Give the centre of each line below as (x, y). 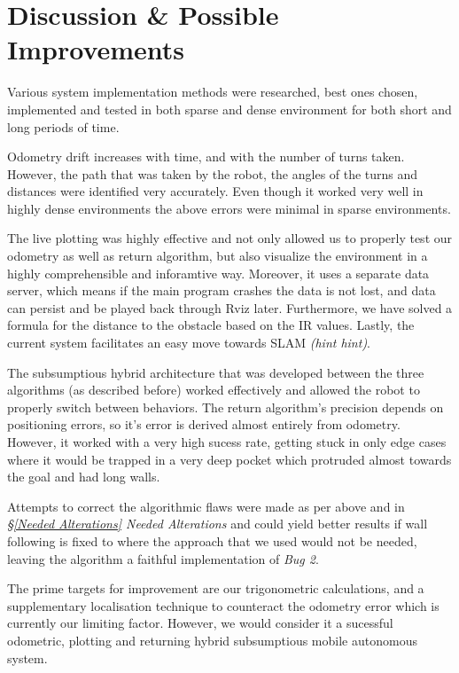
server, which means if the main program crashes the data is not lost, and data (222, 290)
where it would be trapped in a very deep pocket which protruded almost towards (229, 459)
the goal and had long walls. (84, 477)
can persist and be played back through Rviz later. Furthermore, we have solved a (230, 307)
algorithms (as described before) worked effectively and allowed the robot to (214, 390)
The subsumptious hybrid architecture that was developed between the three (216, 372)
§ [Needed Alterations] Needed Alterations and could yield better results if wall (218, 524)
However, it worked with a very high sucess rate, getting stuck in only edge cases (227, 442)
